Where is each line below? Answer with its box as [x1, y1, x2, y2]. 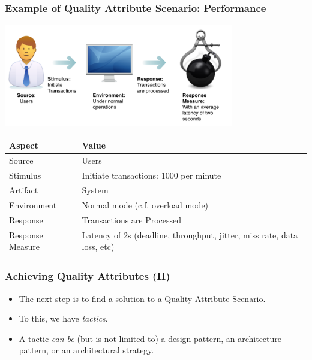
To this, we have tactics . [19, 312, 108, 325]
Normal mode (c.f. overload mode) [82, 198, 209, 211]
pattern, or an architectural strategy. [19, 344, 154, 356]
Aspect [9, 138, 38, 151]
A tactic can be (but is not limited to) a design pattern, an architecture [19, 332, 282, 344]
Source [9, 154, 34, 167]
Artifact [9, 184, 38, 196]
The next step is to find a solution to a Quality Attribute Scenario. [19, 292, 266, 304]
